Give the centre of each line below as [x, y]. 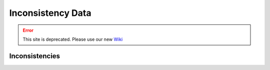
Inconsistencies [34, 56]
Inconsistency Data [50, 13]
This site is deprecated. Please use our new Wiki [73, 39]
